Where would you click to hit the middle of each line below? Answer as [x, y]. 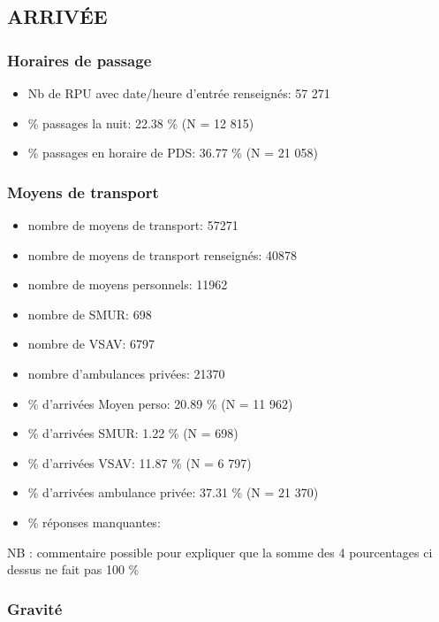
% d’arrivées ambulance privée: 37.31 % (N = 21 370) [173, 492]
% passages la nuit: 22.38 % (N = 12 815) [141, 123]
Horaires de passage [79, 60]
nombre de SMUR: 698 [90, 314]
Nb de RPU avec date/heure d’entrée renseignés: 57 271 [179, 93]
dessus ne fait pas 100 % [73, 569]
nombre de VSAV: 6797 [91, 344]
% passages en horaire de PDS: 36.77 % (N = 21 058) [173, 153]
